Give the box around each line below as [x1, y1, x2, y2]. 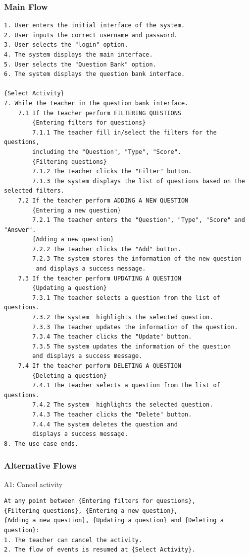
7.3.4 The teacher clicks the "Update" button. [32, 333, 192, 341]
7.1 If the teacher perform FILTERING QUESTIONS [18, 109, 181, 117]
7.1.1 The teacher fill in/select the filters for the [32, 129, 217, 136]
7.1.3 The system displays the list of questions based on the [32, 177, 245, 185]
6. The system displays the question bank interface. [4, 70, 185, 78]
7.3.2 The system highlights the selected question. [32, 314, 213, 321]
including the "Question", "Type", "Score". [32, 148, 181, 155]
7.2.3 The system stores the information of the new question [32, 255, 242, 263]
